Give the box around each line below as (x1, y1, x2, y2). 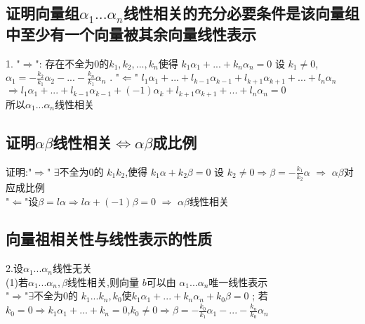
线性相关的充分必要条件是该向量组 (123, 2, 359, 24)
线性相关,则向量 (67, 274, 139, 289)
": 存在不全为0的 (35, 56, 109, 70)
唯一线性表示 (208, 274, 268, 289)
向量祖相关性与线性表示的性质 (6, 228, 212, 250)
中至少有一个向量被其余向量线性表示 (6, 22, 256, 44)
